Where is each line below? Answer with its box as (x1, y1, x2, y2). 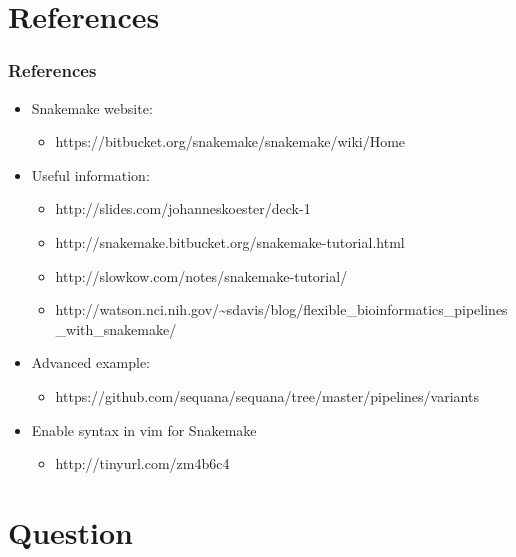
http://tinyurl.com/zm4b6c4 (55, 453, 230, 474)
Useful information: (31, 164, 150, 185)
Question (8, 511, 133, 552)
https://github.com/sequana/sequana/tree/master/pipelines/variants (55, 385, 479, 406)
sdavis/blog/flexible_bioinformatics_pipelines (226, 299, 508, 320)
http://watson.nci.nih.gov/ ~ (55, 299, 227, 320)
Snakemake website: (31, 97, 153, 118)
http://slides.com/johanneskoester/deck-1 (55, 198, 311, 219)
